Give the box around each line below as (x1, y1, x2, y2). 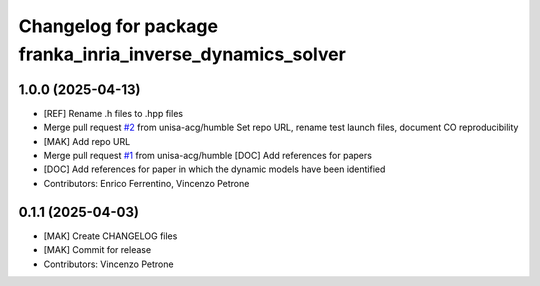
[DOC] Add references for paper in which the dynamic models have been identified (43, 163, 386, 175)
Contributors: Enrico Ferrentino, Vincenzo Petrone (43, 177, 250, 189)
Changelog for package (18, 15, 219, 37)
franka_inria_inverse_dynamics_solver (18, 43, 347, 65)
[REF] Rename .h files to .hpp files (43, 107, 184, 119)
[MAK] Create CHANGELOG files (43, 230, 178, 242)
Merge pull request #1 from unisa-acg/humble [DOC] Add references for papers (43, 150, 372, 162)
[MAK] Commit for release (43, 244, 152, 256)
